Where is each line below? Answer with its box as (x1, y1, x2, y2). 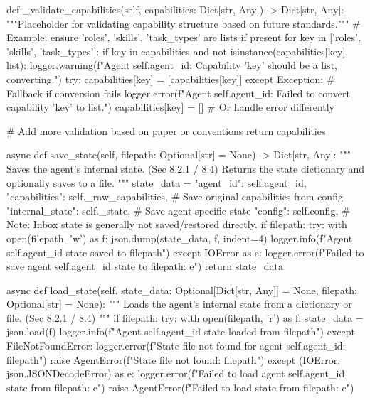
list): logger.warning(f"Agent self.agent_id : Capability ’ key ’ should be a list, (6, 58, 337, 72)
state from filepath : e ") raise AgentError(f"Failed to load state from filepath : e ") (6, 379, 354, 394)
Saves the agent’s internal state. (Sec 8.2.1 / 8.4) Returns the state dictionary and (6, 161, 365, 175)
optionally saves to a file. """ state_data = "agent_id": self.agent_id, (6, 175, 307, 190)
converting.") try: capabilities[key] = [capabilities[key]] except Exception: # (6, 71, 335, 86)
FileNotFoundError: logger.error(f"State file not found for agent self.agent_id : (6, 338, 346, 353)
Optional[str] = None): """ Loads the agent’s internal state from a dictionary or (6, 296, 352, 311)
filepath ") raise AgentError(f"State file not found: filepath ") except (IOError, (6, 352, 341, 367)
